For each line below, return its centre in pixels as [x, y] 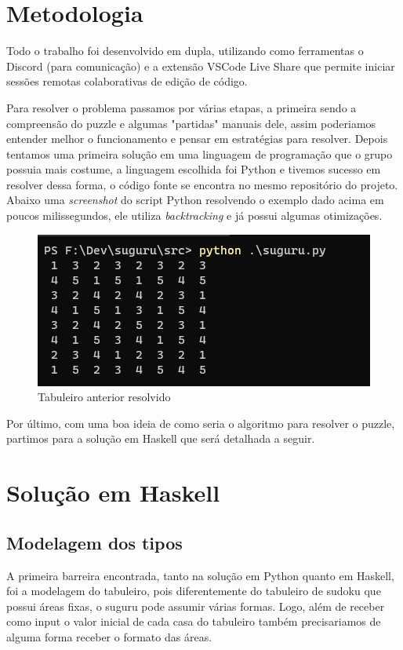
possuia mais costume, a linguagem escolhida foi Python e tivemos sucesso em [194, 169]
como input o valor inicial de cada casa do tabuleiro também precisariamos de [194, 621]
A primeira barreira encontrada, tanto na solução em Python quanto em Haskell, [200, 575]
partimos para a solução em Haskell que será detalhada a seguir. [161, 438]
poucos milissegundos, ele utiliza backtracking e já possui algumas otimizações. [194, 215]
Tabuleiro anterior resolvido [104, 397]
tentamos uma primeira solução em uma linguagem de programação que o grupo [200, 153]
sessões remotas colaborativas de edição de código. [127, 81]
